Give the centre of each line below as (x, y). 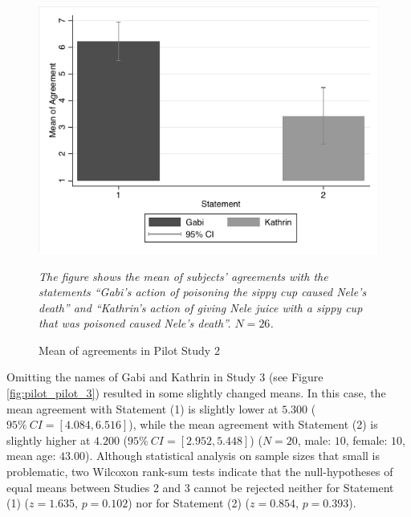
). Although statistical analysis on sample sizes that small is (232, 456)
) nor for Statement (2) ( (189, 503)
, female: (366, 440)
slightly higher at (49, 440)
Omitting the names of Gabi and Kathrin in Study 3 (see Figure (165, 377)
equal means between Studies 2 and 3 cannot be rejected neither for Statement (200, 487)
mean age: (31, 456)
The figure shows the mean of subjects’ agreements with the (183, 276)
